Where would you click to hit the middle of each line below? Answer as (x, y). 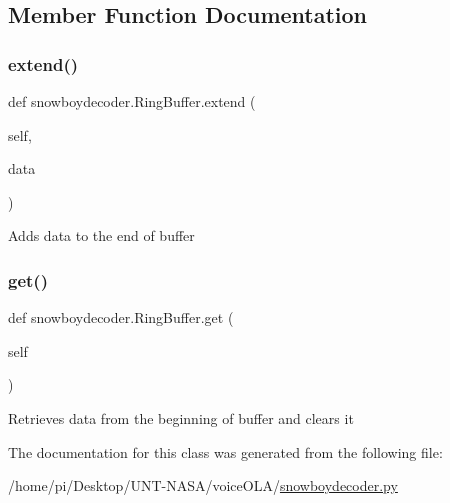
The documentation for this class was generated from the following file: (225, 451)
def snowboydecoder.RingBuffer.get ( (121, 317)
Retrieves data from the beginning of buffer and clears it (181, 417)
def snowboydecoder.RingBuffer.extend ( (132, 101)
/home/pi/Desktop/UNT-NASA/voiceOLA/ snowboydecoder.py (203, 485)
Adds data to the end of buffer (101, 235)
